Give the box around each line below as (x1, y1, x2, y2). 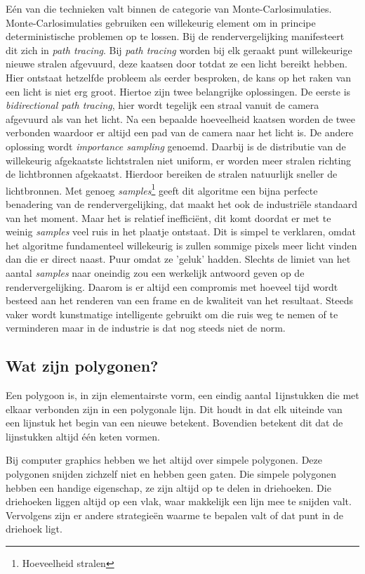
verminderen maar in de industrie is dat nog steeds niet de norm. (6, 320, 286, 335)
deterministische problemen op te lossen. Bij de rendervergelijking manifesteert (6, 29, 345, 44)
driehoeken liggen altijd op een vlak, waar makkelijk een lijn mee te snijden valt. (6, 494, 352, 509)
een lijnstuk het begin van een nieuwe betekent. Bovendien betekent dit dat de (6, 415, 343, 430)
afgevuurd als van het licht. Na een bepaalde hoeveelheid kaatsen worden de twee (6, 111, 355, 126)
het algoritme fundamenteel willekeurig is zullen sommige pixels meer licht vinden (6, 237, 357, 252)
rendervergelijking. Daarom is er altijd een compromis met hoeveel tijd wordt (6, 279, 338, 294)
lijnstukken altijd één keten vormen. (6, 429, 160, 443)
